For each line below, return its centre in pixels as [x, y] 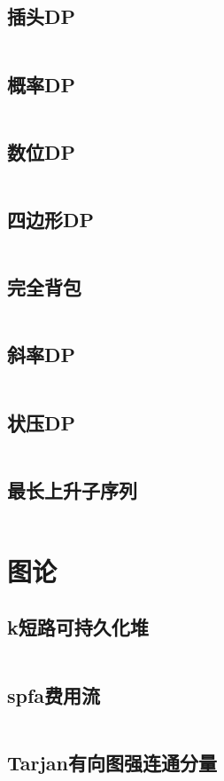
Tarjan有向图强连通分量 [112, 762]
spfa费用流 [54, 694]
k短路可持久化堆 [78, 627]
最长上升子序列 [72, 489]
